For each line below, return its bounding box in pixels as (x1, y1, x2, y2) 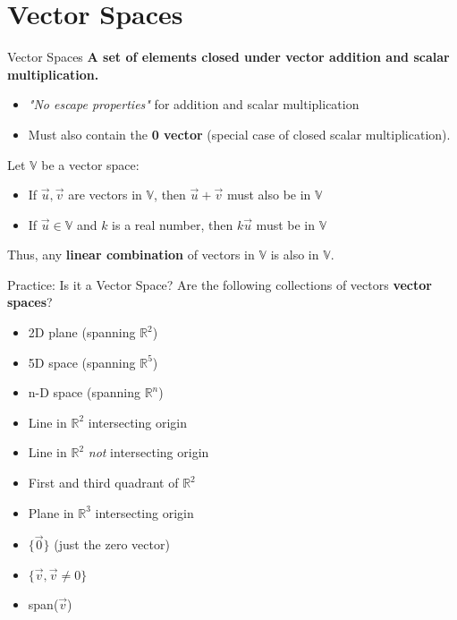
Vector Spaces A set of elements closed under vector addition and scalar (7, 47, 450, 66)
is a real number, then (112, 215, 233, 234)
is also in (270, 245, 319, 264)
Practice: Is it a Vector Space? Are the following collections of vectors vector (7, 275, 432, 293)
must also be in (226, 185, 311, 204)
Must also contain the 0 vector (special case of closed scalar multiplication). (28, 124, 451, 143)
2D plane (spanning (28, 323, 136, 342)
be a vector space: (41, 155, 140, 174)
